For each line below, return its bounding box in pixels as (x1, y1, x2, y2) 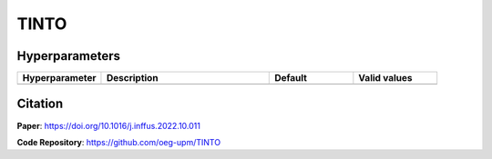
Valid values (358, 72, 413, 84)
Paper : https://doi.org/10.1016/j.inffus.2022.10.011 (16, 120, 200, 131)
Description (106, 72, 159, 84)
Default (274, 72, 307, 84)
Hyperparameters (16, 48, 121, 64)
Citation (16, 96, 64, 112)
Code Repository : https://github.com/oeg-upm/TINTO (16, 136, 221, 147)
